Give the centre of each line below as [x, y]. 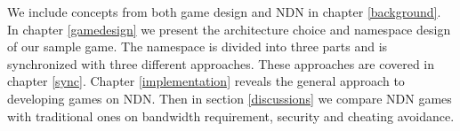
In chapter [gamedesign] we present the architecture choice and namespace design [229, 29]
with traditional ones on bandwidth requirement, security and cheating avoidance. [231, 116]
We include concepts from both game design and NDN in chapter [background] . [224, 12]
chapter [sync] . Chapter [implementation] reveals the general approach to [206, 81]
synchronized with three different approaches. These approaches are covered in [221, 63]
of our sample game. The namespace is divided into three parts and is [198, 46]
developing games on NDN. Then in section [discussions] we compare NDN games [230, 98]
